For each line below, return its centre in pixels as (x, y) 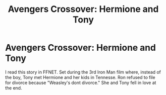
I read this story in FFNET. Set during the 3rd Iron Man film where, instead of (83, 72)
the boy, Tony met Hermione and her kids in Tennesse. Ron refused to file (80, 77)
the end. (14, 88)
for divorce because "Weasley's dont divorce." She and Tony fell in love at (81, 83)
